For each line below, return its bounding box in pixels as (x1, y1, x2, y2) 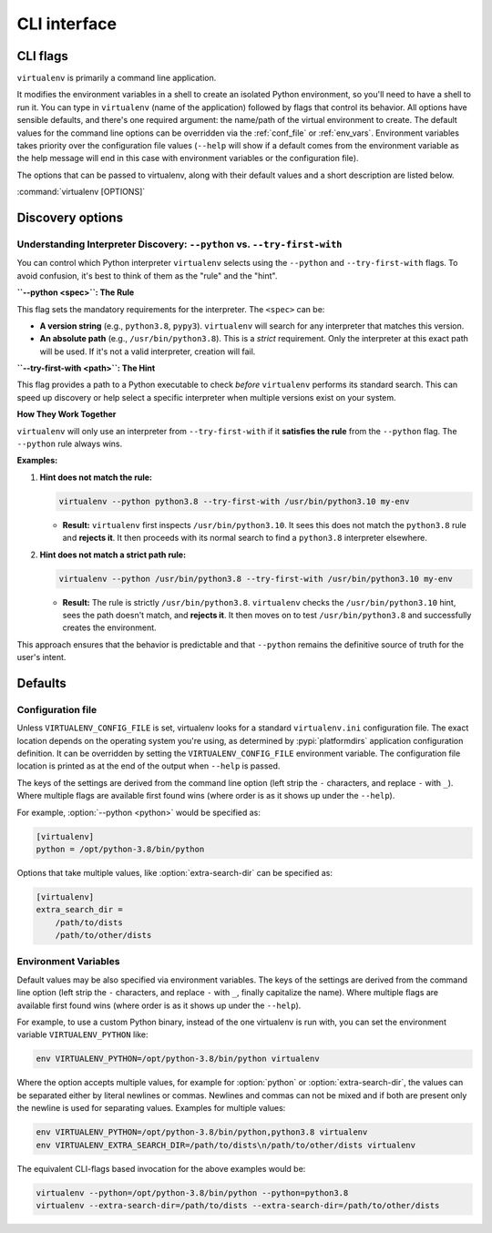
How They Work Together (16, 409, 117, 420)
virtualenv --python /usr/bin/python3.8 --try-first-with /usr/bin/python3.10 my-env (58, 574, 453, 584)
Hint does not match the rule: (39, 472, 152, 483)
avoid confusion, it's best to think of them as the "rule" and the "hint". (16, 270, 278, 281)
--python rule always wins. (16, 438, 123, 450)
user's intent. (16, 652, 67, 663)
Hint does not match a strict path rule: (39, 549, 187, 560)
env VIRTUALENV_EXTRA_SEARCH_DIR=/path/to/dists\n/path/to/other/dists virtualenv (36, 1139, 416, 1150)
